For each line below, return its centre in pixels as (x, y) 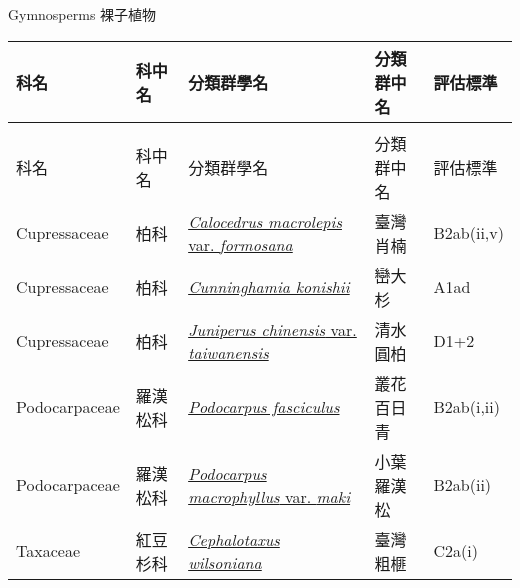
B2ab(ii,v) (468, 233)
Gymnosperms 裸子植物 (82, 14)
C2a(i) (455, 551)
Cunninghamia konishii (269, 287)
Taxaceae (48, 551)
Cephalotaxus (234, 539)
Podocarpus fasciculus (264, 407)
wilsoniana (225, 562)
